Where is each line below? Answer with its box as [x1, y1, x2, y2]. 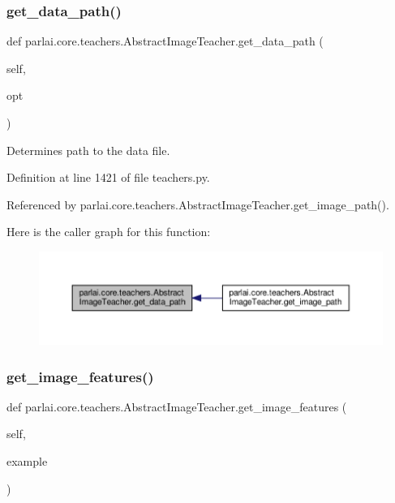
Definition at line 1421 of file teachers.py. [6, 169, 210, 186]
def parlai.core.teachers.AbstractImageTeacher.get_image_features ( [6, 398, 347, 415]
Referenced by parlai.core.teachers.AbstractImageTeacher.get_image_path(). [6, 196, 389, 213]
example [6, 453, 48, 470]
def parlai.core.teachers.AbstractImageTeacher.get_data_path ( [6, 32, 324, 49]
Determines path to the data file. [6, 141, 170, 158]
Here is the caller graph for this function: [6, 223, 211, 240]
